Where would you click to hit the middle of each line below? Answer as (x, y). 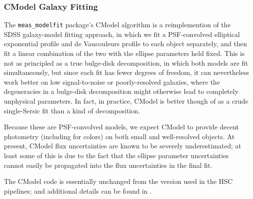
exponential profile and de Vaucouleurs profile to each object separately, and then (126, 44)
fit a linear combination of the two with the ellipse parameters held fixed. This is (124, 53)
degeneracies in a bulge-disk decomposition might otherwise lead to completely (121, 91)
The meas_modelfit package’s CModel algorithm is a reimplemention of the (117, 25)
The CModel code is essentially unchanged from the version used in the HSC (118, 181)
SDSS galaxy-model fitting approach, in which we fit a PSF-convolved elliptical (122, 34)
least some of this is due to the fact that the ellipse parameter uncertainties (117, 155)
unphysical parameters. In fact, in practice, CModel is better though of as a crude (126, 101)
